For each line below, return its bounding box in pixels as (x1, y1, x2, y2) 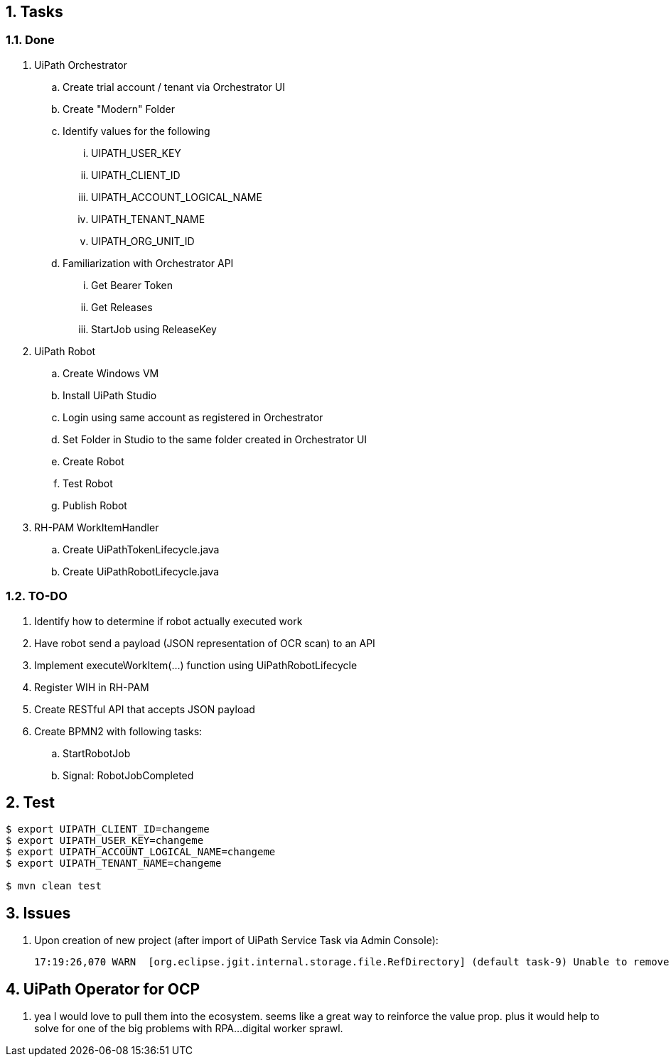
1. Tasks (6, 3, 63, 21)
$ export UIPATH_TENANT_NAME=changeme (6, 857, 222, 869)
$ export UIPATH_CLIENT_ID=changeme (6, 823, 210, 835)
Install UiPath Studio (63, 389, 157, 401)
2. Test (6, 793, 55, 811)
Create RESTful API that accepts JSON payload (34, 703, 255, 715)
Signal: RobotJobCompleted (63, 769, 194, 781)
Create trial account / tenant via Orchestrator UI (63, 80, 285, 93)
